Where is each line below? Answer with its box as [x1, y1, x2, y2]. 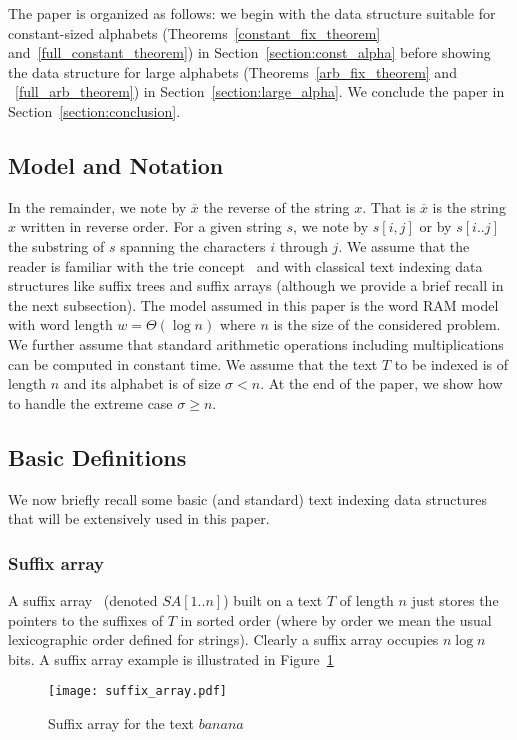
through [279, 235, 328, 256]
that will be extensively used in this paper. [8, 508, 270, 529]
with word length [8, 314, 113, 335]
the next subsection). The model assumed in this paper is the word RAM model [8, 294, 499, 315]
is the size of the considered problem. [273, 314, 501, 335]
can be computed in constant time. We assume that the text [8, 353, 378, 374]
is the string [432, 196, 506, 217]
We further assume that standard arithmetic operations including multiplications [8, 333, 504, 354]
